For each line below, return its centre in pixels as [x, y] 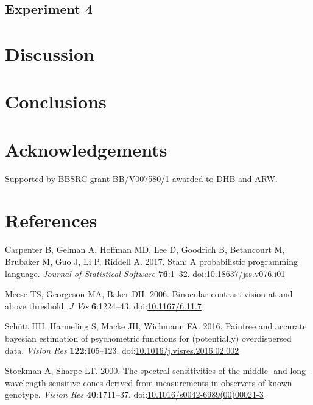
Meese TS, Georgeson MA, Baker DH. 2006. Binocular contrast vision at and [149, 294]
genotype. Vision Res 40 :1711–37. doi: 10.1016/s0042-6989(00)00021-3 [134, 394]
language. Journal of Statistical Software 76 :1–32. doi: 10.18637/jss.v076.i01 [145, 273]
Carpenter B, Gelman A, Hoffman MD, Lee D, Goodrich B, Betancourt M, [145, 249]
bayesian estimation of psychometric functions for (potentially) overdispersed [148, 338]
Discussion [50, 53]
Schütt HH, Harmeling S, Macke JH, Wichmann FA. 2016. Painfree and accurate [156, 326]
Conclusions [56, 101]
